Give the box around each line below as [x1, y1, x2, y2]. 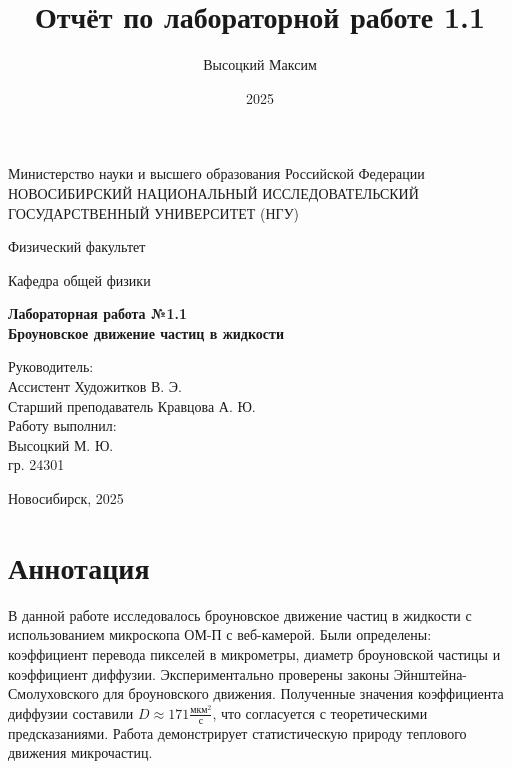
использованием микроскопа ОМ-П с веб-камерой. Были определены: [8, 624, 432, 645]
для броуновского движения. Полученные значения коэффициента [103, 683, 504, 704]
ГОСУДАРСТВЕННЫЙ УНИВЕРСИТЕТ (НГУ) [8, 202, 300, 223]
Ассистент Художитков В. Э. [8, 376, 182, 397]
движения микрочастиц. [8, 742, 153, 763]
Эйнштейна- [393, 663, 468, 684]
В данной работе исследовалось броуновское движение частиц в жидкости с [8, 604, 472, 625]
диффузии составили [8, 702, 134, 723]
